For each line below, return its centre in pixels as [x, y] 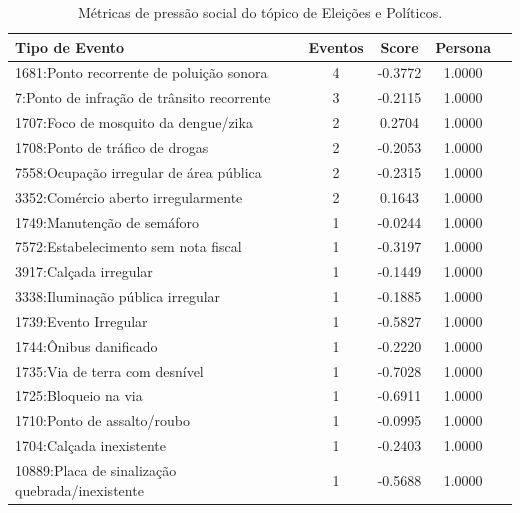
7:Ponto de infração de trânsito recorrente [143, 97]
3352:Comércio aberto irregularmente [129, 196]
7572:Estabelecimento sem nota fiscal [128, 246]
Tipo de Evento [69, 46]
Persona [463, 46]
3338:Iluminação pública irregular [118, 296]
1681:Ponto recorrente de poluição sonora [141, 72]
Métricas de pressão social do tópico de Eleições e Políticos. [260, 12]
